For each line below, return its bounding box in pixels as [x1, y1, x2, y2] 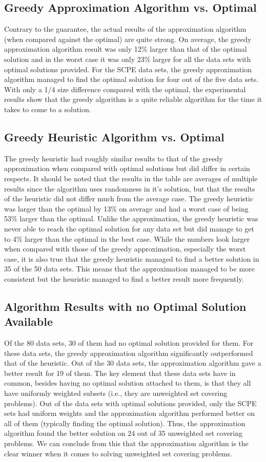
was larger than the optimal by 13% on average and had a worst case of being [4, 203, 249, 214]
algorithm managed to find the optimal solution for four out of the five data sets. [4, 74, 259, 85]
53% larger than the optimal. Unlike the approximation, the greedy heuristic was [4, 213, 258, 224]
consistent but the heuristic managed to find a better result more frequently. [4, 273, 244, 284]
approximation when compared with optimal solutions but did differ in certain [4, 163, 250, 174]
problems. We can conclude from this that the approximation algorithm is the [4, 438, 249, 448]
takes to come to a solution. [4, 103, 91, 114]
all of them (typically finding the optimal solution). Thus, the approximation [4, 417, 245, 428]
